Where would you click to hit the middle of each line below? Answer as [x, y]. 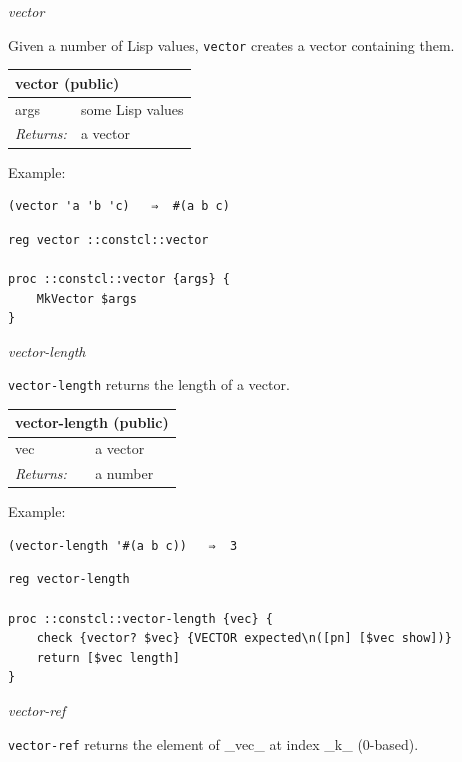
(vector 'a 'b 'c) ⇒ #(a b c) [119, 206]
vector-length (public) [92, 422]
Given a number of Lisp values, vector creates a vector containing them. [231, 44]
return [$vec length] [108, 657]
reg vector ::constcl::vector [108, 239]
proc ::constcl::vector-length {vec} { [140, 618]
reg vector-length [69, 579]
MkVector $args [86, 298]
